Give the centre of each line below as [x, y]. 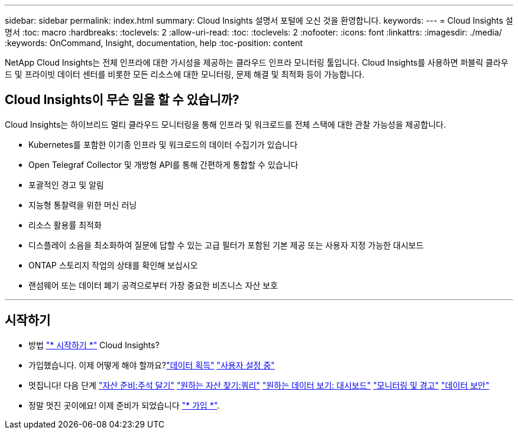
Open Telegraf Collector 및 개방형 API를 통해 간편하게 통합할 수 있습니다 [164, 164]
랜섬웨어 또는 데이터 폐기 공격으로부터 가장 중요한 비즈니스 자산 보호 [153, 285]
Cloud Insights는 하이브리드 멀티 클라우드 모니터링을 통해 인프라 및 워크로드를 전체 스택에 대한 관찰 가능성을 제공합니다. [225, 124]
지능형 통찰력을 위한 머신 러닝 [83, 205]
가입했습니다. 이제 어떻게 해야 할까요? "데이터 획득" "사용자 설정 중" [152, 365]
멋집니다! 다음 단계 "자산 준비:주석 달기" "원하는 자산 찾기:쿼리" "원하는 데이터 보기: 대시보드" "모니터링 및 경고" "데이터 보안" [259, 385]
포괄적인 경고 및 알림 [66, 184]
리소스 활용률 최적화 [65, 225]
